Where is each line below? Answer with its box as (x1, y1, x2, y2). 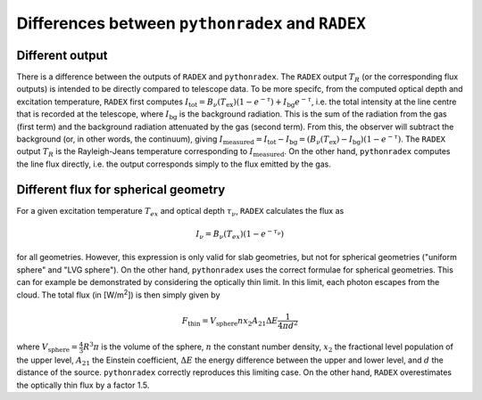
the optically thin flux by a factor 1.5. (16, 380, 150, 390)
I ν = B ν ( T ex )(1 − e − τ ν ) (195, 227, 285, 241)
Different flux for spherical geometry (16, 182, 226, 197)
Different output (16, 47, 108, 62)
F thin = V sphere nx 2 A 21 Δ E (181, 315, 278, 328)
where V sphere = (16, 341, 79, 355)
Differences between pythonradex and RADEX (16, 13, 366, 33)
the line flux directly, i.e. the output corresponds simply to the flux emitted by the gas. (16, 159, 332, 169)
